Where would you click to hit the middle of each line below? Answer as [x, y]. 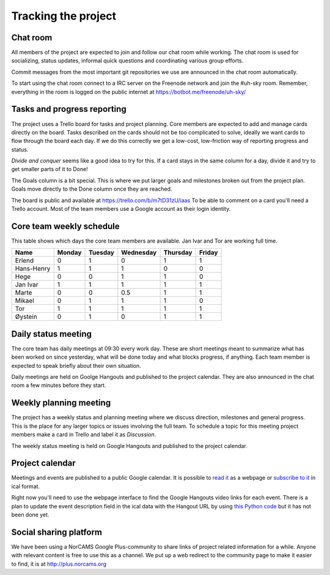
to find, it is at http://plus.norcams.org [59, 564]
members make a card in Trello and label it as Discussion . [84, 434]
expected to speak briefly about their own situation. [76, 365]
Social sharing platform [57, 532]
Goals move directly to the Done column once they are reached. [92, 189]
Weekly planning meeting [61, 403]
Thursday [178, 252]
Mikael [25, 301]
